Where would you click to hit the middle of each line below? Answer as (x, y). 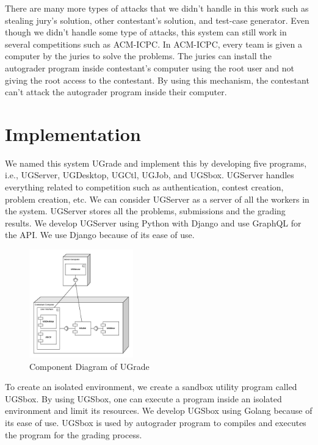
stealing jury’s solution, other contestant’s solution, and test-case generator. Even (157, 20)
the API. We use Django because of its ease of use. (100, 235)
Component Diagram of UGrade (89, 366)
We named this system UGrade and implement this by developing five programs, (156, 163)
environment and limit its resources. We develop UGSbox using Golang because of (159, 411)
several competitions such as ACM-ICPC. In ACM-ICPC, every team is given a (154, 44)
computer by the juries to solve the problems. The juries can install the (138, 56)
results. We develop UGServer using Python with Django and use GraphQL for (153, 222)
